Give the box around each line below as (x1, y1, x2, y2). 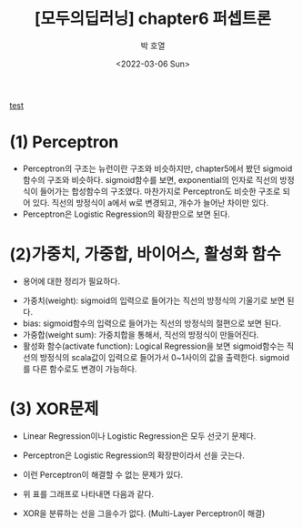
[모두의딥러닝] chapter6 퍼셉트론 (34, 8, 272, 29)
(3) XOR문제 (9, 399, 99, 419)
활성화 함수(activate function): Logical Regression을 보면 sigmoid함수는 (22, 340, 285, 351)
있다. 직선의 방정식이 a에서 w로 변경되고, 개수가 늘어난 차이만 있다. (32, 197, 269, 208)
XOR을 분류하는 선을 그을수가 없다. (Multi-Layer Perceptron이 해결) (22, 507, 266, 519)
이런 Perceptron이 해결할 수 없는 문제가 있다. (22, 469, 184, 480)
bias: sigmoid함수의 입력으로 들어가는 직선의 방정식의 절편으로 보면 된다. (22, 318, 282, 329)
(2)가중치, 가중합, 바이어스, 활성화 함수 (9, 244, 282, 265)
